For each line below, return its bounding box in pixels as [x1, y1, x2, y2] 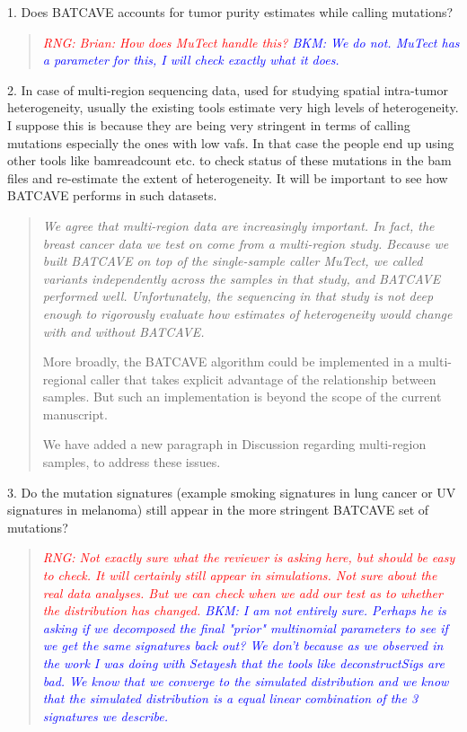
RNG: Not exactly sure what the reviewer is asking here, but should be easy [42, 548, 455, 567]
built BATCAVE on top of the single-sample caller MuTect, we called [42, 251, 423, 270]
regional [42, 369, 87, 388]
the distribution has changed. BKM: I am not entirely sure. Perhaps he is [42, 601, 446, 620]
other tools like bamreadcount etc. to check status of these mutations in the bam [7, 151, 452, 170]
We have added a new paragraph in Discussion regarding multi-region [42, 435, 427, 454]
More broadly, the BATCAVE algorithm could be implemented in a [42, 352, 415, 371]
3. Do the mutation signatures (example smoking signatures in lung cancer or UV [7, 482, 456, 501]
